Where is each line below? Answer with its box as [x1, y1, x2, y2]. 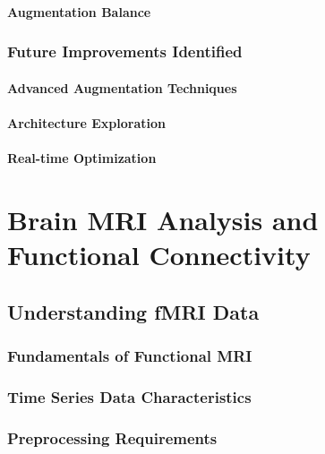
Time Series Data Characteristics [7, 385, 252, 407]
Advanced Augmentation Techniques [7, 78, 237, 97]
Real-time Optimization [7, 149, 157, 167]
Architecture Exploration [7, 113, 167, 132]
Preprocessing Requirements [7, 426, 218, 449]
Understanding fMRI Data [7, 297, 260, 325]
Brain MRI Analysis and [7, 201, 319, 237]
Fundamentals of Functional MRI [7, 344, 252, 366]
